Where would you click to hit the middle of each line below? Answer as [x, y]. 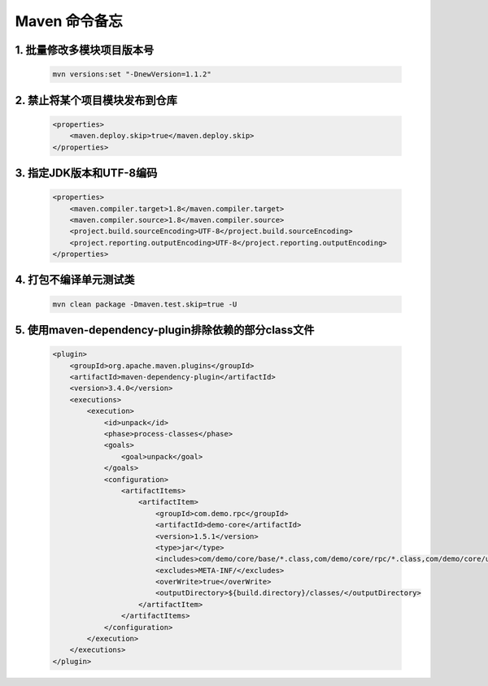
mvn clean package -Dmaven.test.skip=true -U [145, 304]
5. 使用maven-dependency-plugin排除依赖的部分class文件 [165, 330]
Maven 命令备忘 [69, 21]
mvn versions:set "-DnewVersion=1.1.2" [132, 74]
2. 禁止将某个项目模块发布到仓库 [96, 100]
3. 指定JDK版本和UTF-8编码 [86, 173]
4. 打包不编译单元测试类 [75, 280]
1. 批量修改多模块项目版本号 [85, 50]
